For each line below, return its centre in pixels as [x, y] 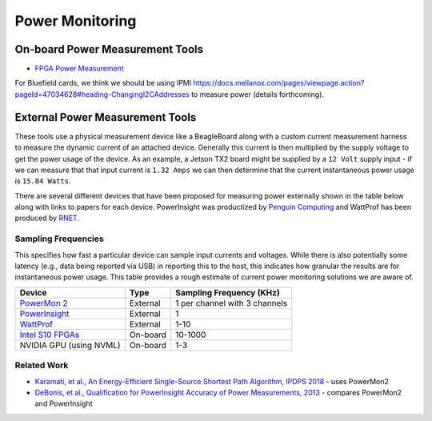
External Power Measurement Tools [106, 117]
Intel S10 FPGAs [50, 335]
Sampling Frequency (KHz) [227, 292]
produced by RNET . [47, 218]
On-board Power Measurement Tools [109, 49]
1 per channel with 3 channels [231, 303]
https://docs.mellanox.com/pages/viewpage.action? [279, 83]
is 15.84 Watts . [43, 181]
